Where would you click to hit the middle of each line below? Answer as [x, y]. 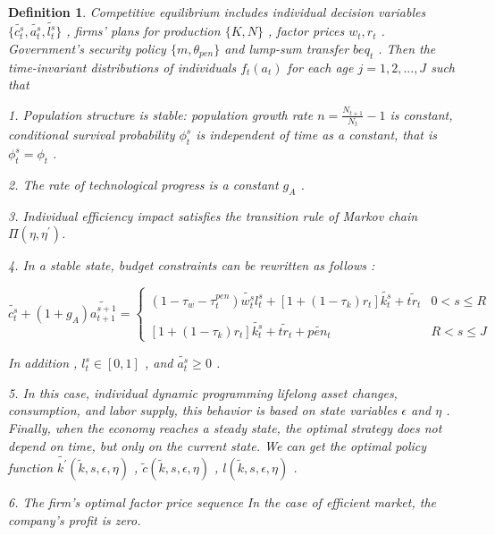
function [31, 467]
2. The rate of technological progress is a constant [143, 184]
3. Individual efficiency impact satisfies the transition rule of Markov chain [213, 215]
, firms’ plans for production [143, 31]
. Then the [407, 48]
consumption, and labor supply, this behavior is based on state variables [203, 410]
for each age [320, 67]
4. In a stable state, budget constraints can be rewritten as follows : [192, 265]
